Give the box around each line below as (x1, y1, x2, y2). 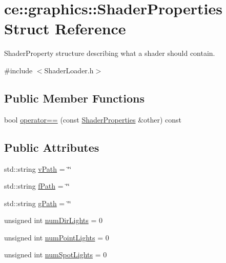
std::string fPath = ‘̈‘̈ (4, 180, 70, 191)
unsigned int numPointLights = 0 (4, 232, 109, 242)
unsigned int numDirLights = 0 (4, 215, 102, 226)
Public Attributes (4, 139, 99, 155)
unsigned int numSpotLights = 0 (4, 249, 107, 260)
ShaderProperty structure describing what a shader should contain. (4, 48, 215, 58)
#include (4, 65, 33, 75)
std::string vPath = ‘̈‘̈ (4, 163, 72, 174)
